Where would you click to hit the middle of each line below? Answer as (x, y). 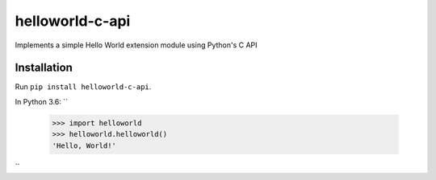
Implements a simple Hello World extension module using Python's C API (136, 45)
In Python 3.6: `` (42, 101)
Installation (44, 68)
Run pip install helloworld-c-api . (83, 87)
